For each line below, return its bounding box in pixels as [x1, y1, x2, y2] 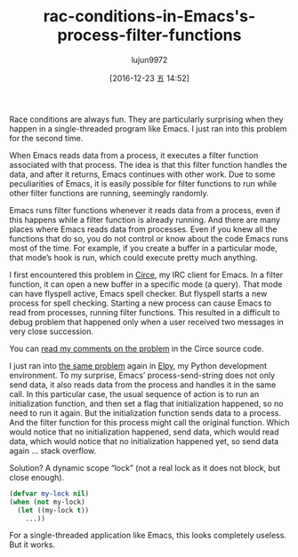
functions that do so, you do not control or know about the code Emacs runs [9, 233, 289, 243]
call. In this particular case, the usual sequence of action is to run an [9, 388, 260, 399]
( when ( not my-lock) [9, 497, 86, 506]
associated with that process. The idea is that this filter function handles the [9, 159, 287, 170]
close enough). [9, 472, 65, 482]
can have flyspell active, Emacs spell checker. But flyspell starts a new [9, 288, 268, 298]
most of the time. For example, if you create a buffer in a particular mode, [9, 243, 278, 253]
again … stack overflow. [9, 445, 97, 456]
